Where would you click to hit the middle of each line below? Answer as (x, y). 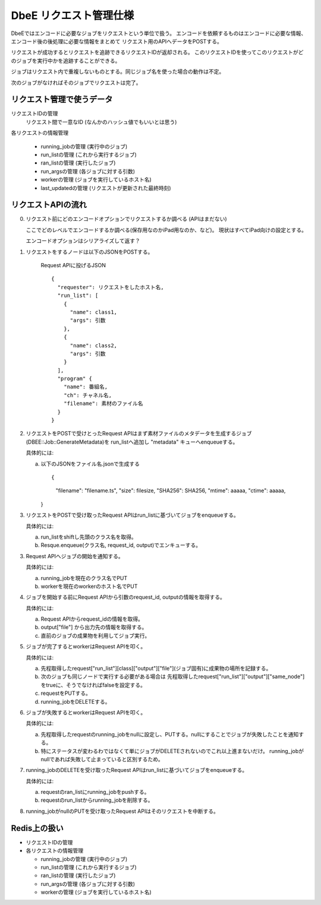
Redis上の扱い (37, 828)
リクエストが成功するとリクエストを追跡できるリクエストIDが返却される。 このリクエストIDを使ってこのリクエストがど (157, 52)
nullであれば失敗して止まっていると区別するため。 (102, 759)
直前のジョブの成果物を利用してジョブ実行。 (95, 635)
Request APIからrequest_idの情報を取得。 (92, 619)
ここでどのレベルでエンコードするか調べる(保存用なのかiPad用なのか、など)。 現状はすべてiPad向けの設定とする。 (166, 230)
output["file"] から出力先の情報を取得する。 (94, 627)
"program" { (75, 379)
